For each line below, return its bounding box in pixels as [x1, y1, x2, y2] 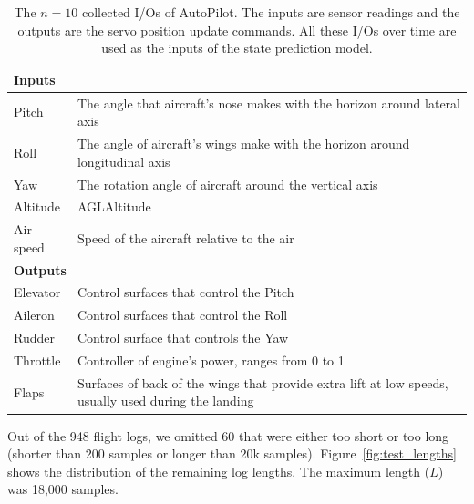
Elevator [14, 283, 61, 302]
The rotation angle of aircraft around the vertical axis [77, 174, 378, 193]
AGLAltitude [77, 197, 151, 216]
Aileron [14, 305, 55, 324]
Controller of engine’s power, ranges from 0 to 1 [77, 351, 345, 369]
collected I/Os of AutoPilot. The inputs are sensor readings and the [82, 3, 460, 21]
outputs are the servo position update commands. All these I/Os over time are [17, 20, 457, 39]
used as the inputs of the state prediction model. [101, 38, 373, 57]
